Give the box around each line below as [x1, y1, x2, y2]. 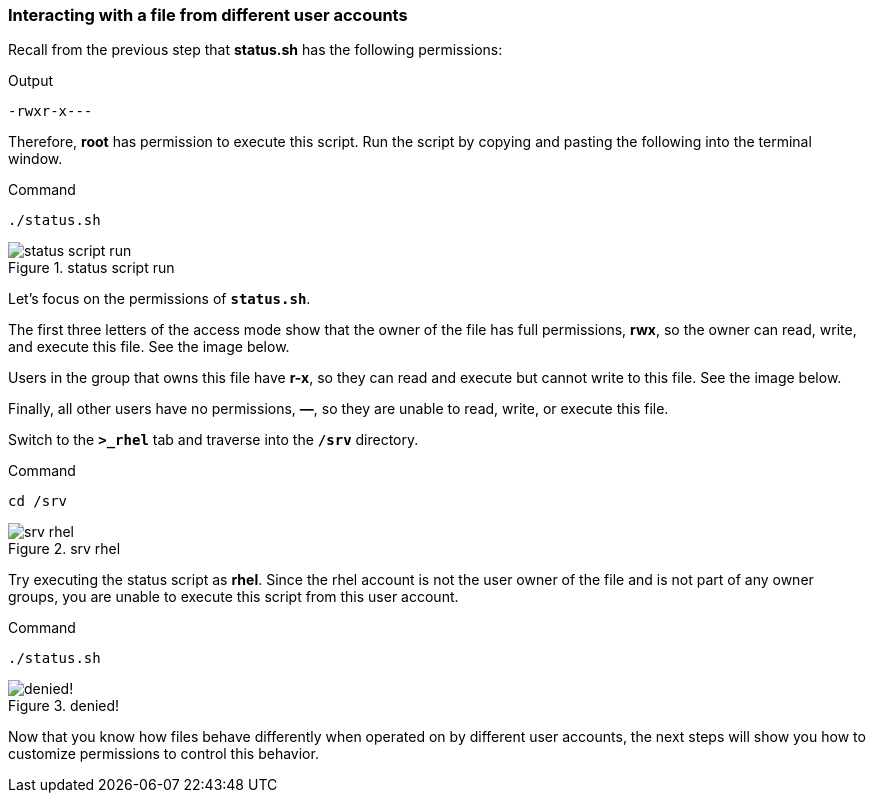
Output [8, 72, 53, 90]
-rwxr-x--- [8, 103, 93, 120]
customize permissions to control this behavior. [8, 745, 319, 763]
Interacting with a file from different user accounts [8, 5, 408, 25]
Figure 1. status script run [8, 259, 175, 277]
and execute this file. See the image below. [8, 338, 290, 356]
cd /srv [8, 493, 68, 510]
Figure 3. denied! [8, 697, 120, 715]
